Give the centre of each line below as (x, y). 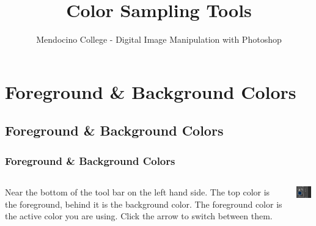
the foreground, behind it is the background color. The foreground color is (144, 204)
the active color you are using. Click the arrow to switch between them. (139, 216)
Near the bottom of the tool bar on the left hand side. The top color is (138, 191)
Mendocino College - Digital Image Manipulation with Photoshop (159, 39)
